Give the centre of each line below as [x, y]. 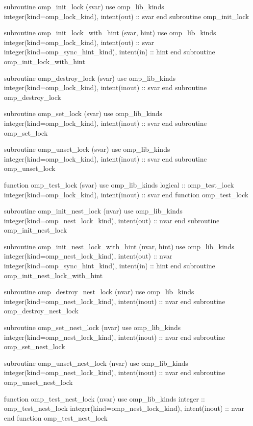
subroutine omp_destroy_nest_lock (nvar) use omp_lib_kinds [99, 292]
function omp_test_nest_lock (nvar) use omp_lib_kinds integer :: [104, 398]
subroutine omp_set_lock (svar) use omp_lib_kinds [83, 113]
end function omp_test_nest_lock [56, 417]
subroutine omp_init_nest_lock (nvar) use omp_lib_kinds [93, 211]
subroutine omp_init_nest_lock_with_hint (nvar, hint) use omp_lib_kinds [119, 246]
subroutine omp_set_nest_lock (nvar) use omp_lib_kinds [92, 327]
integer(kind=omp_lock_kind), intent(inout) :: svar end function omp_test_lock [126, 194]
